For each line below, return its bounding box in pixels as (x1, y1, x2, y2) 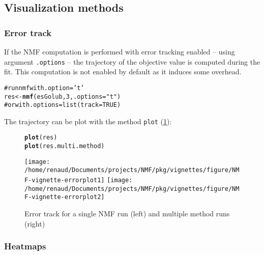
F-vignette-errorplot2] (24, 193, 105, 201)
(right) (24, 218, 45, 229)
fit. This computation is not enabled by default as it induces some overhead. (4, 66, 242, 77)
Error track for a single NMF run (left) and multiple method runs (24, 208, 230, 219)
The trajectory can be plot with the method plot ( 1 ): (4, 116, 172, 126)
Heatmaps (4, 240, 46, 252)
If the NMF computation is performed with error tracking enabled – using (4, 46, 235, 56)
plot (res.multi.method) (24, 143, 105, 150)
